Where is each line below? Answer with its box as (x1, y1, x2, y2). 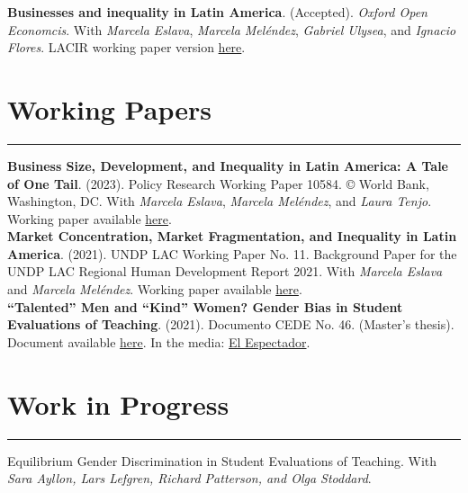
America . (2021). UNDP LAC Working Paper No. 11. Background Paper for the (7, 244, 457, 263)
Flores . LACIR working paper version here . (7, 38, 246, 57)
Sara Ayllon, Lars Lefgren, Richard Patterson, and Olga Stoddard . (7, 469, 372, 488)
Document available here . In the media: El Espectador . (7, 332, 310, 351)
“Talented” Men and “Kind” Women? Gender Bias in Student (7, 297, 403, 316)
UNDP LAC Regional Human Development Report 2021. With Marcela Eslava (7, 262, 443, 281)
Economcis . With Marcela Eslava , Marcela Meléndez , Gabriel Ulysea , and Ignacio (7, 20, 456, 39)
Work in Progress (7, 385, 229, 422)
